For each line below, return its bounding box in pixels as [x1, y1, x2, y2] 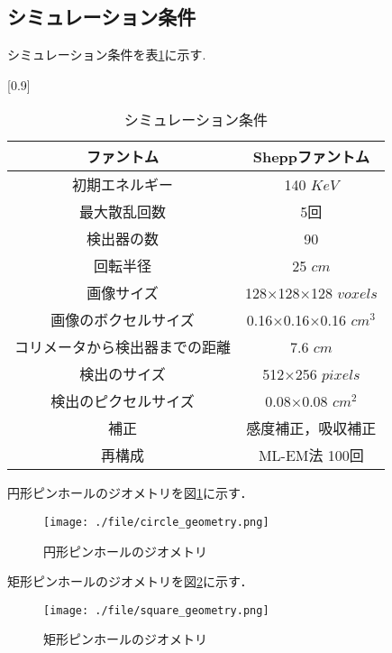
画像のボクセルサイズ [50, 309, 195, 331]
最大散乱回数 [79, 201, 167, 223]
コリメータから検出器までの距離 [14, 336, 232, 358]
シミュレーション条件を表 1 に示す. [7, 45, 206, 64]
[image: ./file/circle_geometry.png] [43, 515, 269, 529]
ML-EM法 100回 [258, 445, 364, 466]
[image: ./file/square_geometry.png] [43, 603, 269, 617]
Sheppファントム [252, 146, 370, 168]
